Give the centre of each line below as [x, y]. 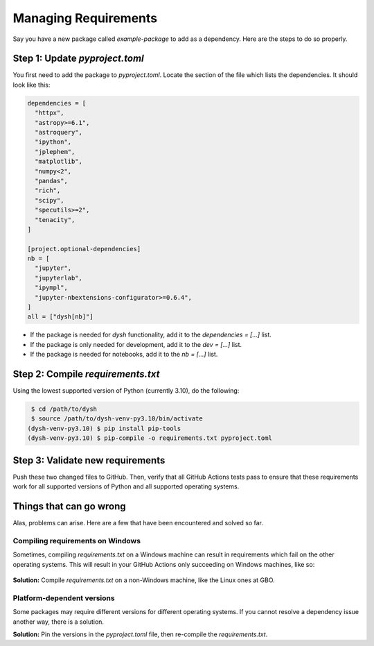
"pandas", [52, 181]
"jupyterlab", [59, 278]
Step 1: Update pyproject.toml [79, 59]
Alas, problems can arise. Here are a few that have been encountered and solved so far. [138, 523]
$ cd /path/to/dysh [64, 409]
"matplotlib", [59, 162]
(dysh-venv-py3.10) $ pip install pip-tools [104, 428]
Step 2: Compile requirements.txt [86, 374]
